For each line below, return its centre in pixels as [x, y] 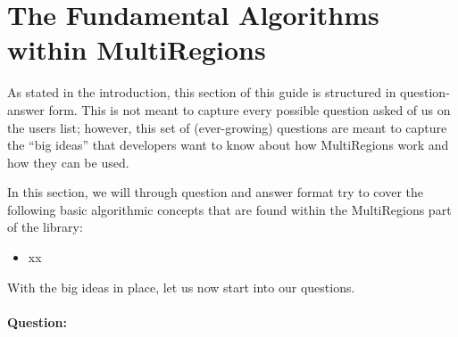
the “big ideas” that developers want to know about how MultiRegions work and [228, 145]
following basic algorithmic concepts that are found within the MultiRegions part [229, 209]
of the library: [45, 227]
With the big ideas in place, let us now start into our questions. [181, 287]
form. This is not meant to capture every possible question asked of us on [250, 109]
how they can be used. [68, 162]
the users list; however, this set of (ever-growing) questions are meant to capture [227, 127]
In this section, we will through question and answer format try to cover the [215, 192]
